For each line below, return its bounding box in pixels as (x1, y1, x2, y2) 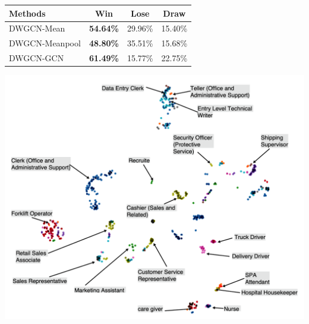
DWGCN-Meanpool (9, 37, 81, 49)
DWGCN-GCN (9, 52, 64, 64)
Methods (9, 7, 46, 19)
